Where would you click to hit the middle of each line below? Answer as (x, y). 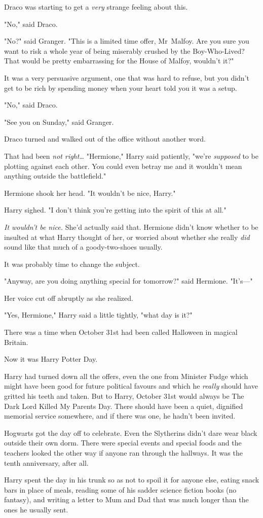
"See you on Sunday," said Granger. (59, 122)
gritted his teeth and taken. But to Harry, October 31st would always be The (124, 396)
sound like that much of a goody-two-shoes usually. (83, 247)
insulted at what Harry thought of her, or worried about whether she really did (127, 237)
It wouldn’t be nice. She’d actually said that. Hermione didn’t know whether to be (131, 227)
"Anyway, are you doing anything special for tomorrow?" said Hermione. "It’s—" (128, 281)
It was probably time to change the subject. (72, 264)
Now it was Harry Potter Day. (51, 359)
